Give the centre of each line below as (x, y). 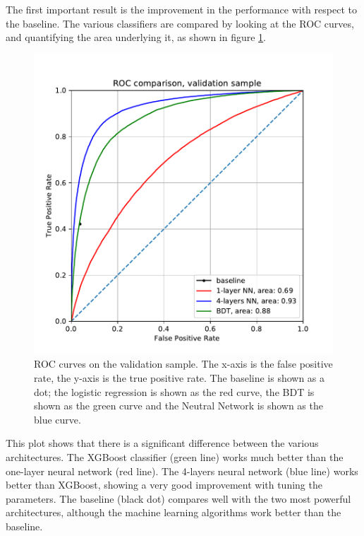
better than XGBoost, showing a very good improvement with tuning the (164, 485)
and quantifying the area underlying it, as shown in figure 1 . (136, 37)
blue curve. (57, 419)
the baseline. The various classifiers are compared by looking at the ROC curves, (180, 23)
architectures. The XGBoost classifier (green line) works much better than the (175, 456)
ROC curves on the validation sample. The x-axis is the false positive (183, 364)
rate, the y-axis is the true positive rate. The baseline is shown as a (180, 377)
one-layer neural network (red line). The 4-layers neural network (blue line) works (182, 471)
